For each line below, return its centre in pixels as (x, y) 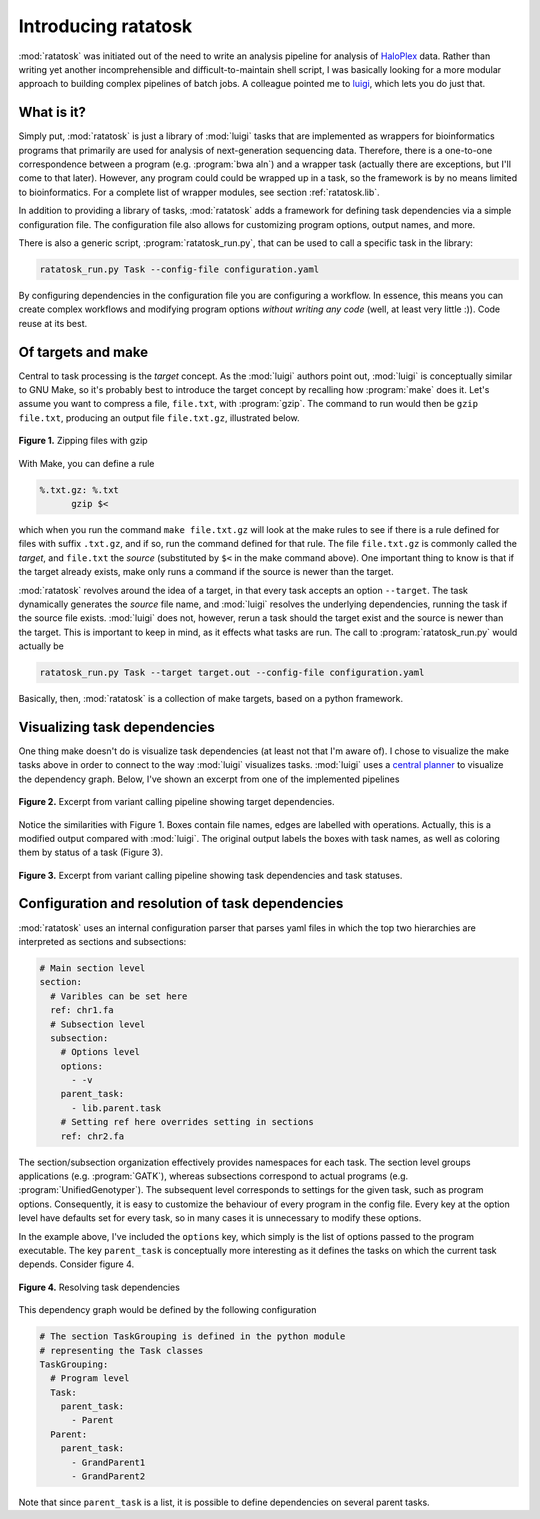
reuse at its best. (53, 323)
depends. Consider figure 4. (76, 1264)
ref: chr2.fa (92, 1136)
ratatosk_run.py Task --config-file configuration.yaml (179, 269)
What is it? (52, 112)
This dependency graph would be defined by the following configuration (167, 1310)
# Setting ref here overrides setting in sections (187, 1122)
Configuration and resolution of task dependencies (181, 903)
